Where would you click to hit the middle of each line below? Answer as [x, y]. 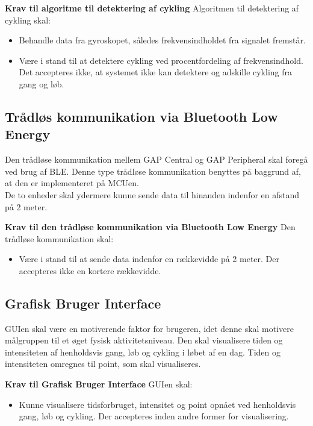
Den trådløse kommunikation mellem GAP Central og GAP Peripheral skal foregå [156, 159]
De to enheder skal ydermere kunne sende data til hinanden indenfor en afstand [152, 194]
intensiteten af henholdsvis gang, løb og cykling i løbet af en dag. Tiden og [143, 352]
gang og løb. [42, 83]
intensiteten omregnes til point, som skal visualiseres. [103, 364]
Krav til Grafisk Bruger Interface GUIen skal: [99, 384]
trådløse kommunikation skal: [59, 238]
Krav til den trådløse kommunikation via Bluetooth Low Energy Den [150, 227]
